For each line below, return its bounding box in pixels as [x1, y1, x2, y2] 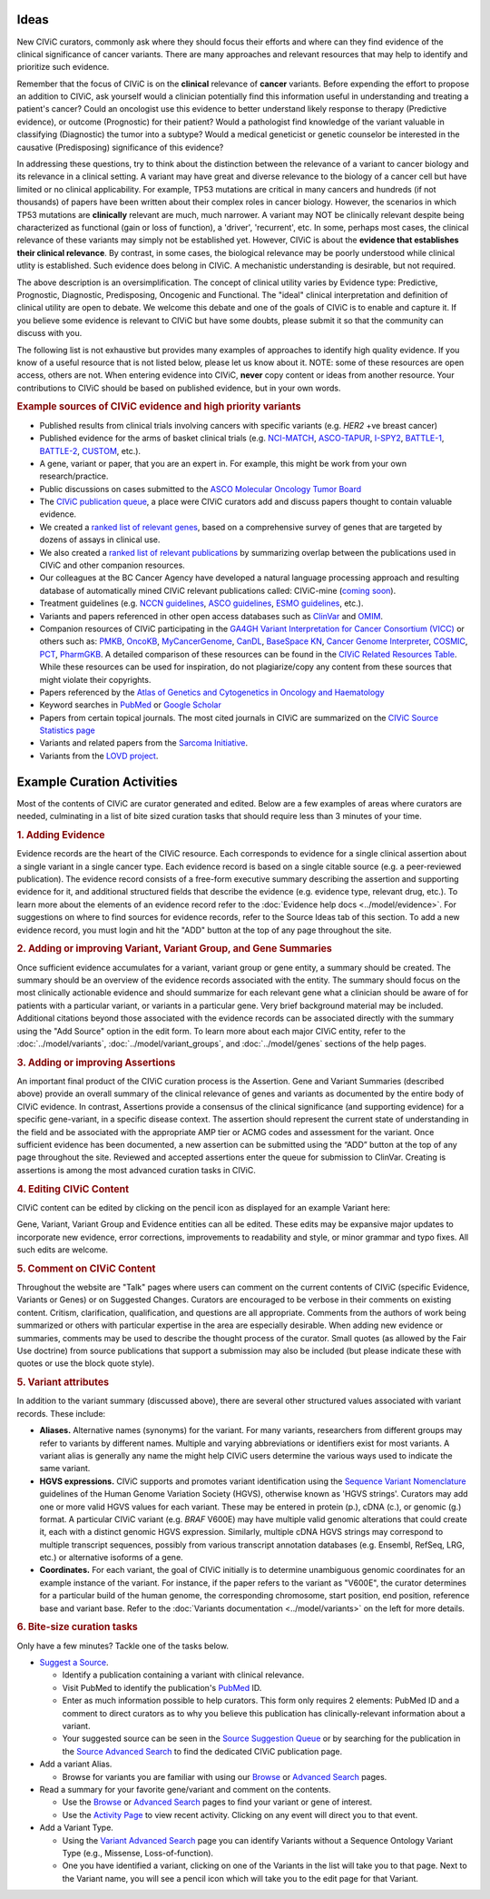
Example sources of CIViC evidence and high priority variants [16, 401, 301, 413]
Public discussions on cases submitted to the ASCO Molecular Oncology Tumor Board [39, 483, 362, 494]
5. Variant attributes [16, 1376, 109, 1389]
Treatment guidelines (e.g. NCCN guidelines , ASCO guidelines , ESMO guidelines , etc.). [39, 598, 364, 608]
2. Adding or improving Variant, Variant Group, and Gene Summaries [16, 943, 333, 955]
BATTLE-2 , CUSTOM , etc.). [39, 445, 141, 456]
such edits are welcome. [16, 1244, 109, 1255]
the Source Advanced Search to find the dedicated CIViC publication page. [62, 1746, 343, 1756]
